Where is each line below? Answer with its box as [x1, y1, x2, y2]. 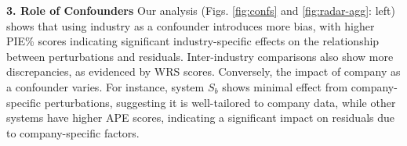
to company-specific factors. [6, 124, 140, 141]
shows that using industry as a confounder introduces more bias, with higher [6, 17, 375, 34]
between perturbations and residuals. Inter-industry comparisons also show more [6, 48, 394, 64]
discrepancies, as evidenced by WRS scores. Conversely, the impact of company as [6, 63, 401, 80]
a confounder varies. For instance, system [6, 78, 205, 94]
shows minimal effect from [222, 78, 348, 94]
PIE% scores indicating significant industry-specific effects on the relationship [6, 33, 380, 49]
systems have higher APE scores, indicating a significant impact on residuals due [6, 109, 394, 126]
